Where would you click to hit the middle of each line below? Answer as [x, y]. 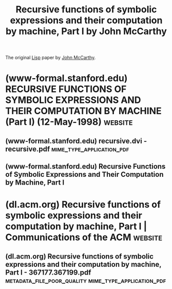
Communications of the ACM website [84, 237]
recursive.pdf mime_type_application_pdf [67, 149]
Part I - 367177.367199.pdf [48, 272]
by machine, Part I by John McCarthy [86, 31]
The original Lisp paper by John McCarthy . [51, 58]
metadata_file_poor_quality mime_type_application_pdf [86, 281]
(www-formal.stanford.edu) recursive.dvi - [76, 141]
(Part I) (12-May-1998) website [69, 122]
